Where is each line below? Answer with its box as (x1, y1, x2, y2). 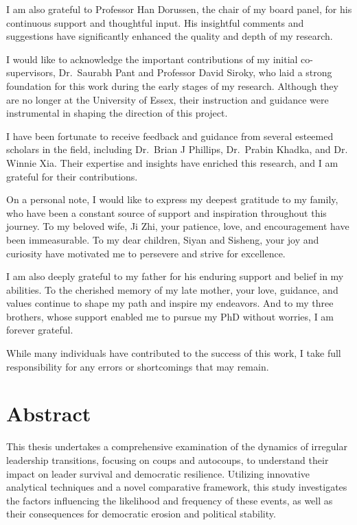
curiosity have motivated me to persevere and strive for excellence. (6, 246, 286, 260)
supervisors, (6, 65, 56, 80)
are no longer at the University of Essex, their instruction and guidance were (6, 92, 329, 106)
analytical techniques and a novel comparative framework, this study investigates (6, 480, 347, 494)
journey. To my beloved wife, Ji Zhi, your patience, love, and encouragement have (6, 219, 349, 233)
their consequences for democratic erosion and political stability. (6, 506, 276, 521)
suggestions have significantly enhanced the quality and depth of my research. (6, 29, 333, 43)
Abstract (6, 399, 91, 428)
